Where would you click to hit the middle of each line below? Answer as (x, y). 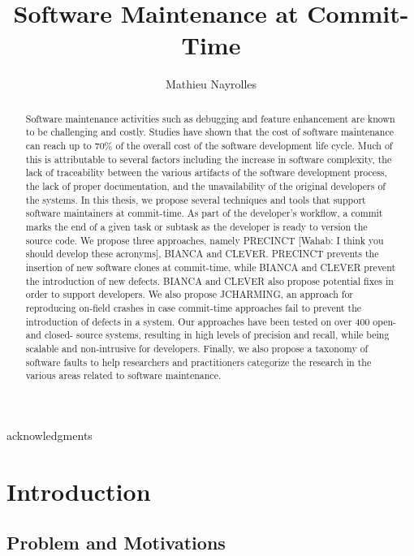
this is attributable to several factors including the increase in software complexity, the (209, 159)
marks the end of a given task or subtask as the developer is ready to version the (196, 226)
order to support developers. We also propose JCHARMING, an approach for (190, 294)
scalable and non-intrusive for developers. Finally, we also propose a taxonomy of (197, 348)
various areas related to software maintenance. (123, 375)
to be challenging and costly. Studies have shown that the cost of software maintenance (209, 132)
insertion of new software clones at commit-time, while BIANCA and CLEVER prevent (211, 267)
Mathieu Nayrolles (211, 84)
